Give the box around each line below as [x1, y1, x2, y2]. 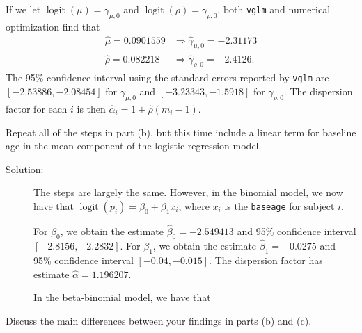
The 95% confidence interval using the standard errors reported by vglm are [6, 70, 329, 85]
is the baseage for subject [224, 198, 335, 213]
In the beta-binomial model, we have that [33, 290, 211, 304]
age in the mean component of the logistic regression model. [6, 138, 262, 153]
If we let [6, 2, 41, 16]
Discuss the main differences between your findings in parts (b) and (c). [6, 313, 312, 327]
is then [77, 101, 106, 115]
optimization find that [6, 19, 100, 33]
